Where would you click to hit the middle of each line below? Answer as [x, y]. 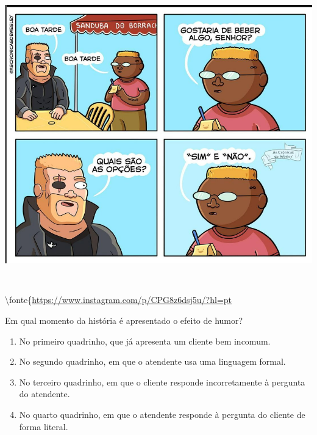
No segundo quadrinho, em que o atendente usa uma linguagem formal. [152, 361]
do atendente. [45, 394]
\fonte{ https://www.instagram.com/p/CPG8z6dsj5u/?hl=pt [118, 300]
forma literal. [44, 426]
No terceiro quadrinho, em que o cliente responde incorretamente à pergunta [162, 382]
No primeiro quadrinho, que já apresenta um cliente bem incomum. [145, 341]
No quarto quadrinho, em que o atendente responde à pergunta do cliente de [162, 414]
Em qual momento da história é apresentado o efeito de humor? [124, 320]
